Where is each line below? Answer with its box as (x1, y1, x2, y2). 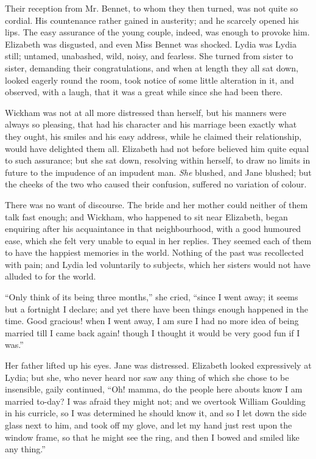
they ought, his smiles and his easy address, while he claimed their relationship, (5, 129, 302, 142)
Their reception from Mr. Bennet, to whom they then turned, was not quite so (5, 2, 298, 14)
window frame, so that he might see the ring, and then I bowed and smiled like (5, 430, 300, 443)
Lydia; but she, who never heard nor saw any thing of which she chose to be (5, 370, 289, 383)
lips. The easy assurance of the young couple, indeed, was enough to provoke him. (5, 26, 310, 38)
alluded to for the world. (5, 270, 96, 283)
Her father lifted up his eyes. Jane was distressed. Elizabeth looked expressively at (5, 359, 312, 372)
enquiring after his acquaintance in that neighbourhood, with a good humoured (5, 222, 301, 235)
